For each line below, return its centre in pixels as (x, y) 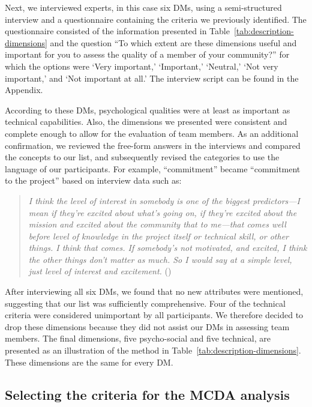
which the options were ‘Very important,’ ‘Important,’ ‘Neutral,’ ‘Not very (142, 66)
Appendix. (24, 90)
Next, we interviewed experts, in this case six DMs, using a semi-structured (143, 7)
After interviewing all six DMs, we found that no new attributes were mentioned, (154, 291)
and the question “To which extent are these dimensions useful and (173, 42)
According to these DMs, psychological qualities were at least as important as (148, 110)
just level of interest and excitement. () (100, 271)
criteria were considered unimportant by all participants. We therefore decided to (154, 315)
